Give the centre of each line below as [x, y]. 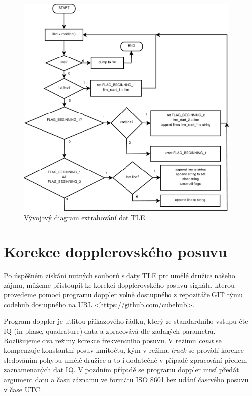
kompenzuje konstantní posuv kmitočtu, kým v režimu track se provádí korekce [124, 350]
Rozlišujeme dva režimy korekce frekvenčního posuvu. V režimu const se [113, 340]
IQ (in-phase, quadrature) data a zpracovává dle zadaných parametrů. [110, 331]
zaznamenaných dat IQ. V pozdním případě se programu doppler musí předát [122, 369]
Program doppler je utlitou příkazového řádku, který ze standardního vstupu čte [126, 321]
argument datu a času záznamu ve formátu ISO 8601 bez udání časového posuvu [126, 379]
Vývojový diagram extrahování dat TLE [84, 217]
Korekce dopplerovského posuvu [116, 252]
